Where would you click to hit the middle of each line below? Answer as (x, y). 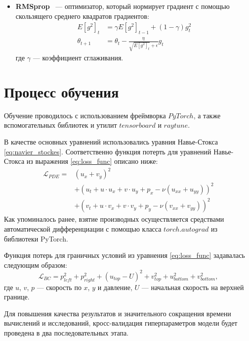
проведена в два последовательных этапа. (66, 332)
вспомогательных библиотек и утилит (61, 125)
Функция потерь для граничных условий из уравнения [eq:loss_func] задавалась (124, 255)
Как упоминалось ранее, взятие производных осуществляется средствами (114, 219)
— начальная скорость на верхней (193, 287)
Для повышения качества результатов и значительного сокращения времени (118, 313)
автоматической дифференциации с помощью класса (83, 228)
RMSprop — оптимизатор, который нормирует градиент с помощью (123, 6)
